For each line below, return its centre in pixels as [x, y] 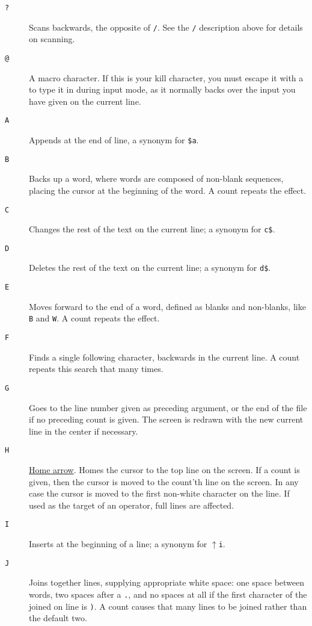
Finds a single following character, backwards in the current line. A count [164, 357]
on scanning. [52, 39]
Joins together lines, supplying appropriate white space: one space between [167, 582]
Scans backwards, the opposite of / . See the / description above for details [166, 27]
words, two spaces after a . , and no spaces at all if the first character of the [168, 594]
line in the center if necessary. [84, 431]
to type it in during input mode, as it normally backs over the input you [162, 89]
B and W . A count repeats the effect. [94, 318]
